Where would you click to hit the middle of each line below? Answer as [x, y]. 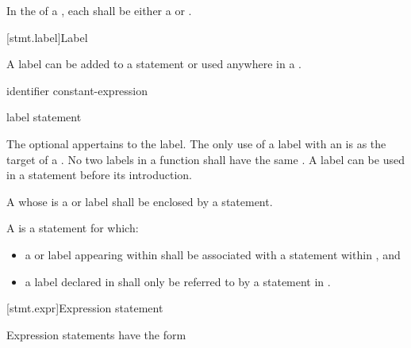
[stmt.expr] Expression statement [85, 308]
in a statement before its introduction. [99, 175]
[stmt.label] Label [47, 37]
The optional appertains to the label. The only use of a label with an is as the [196, 143]
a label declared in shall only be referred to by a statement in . [178, 281]
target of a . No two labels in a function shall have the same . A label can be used [205, 159]
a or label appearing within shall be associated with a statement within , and [213, 254]
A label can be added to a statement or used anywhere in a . [154, 64]
